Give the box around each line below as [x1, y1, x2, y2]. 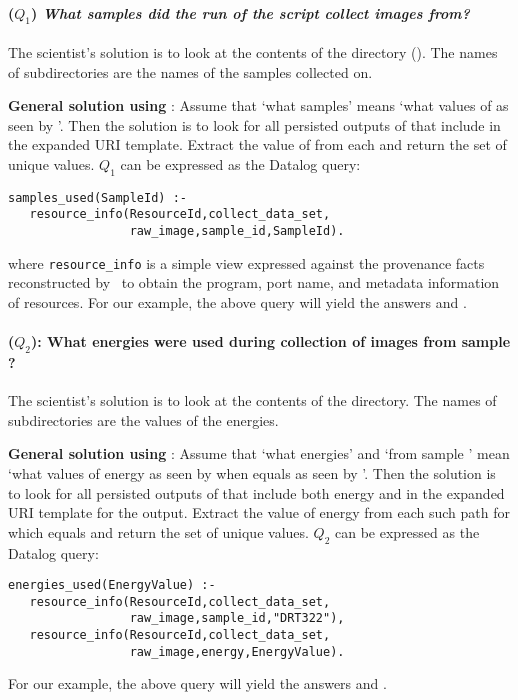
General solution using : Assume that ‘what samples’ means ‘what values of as [8, 95, 509, 116]
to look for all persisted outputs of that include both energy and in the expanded [8, 482, 505, 503]
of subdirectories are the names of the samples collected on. [8, 61, 373, 82]
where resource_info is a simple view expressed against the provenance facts [8, 252, 485, 273]
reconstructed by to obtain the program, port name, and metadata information [8, 272, 500, 293]
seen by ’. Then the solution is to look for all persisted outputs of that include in [8, 114, 501, 135]
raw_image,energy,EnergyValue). [129, 644, 345, 659]
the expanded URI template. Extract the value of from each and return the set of [8, 134, 507, 155]
